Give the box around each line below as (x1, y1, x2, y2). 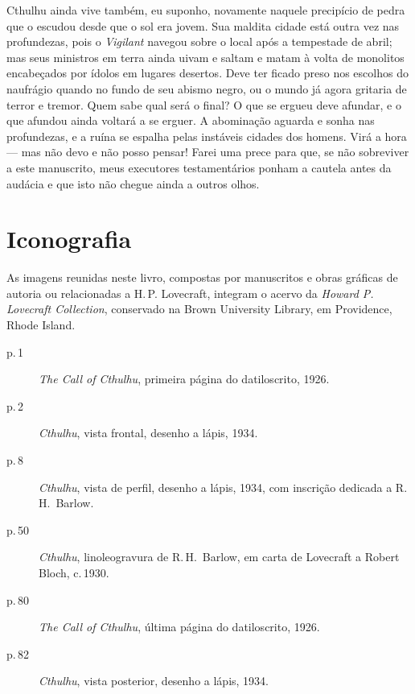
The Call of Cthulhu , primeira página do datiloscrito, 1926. (39, 370, 330, 387)
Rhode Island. (6, 316, 76, 333)
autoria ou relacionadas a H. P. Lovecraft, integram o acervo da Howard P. (6, 284, 374, 301)
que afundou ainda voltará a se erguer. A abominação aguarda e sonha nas (6, 112, 375, 129)
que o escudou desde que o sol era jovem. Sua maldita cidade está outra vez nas (6, 17, 400, 34)
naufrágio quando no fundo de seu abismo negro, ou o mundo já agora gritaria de (6, 80, 407, 97)
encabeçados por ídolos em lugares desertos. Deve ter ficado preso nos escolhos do (6, 64, 409, 81)
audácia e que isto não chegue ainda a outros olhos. (6, 175, 260, 192)
